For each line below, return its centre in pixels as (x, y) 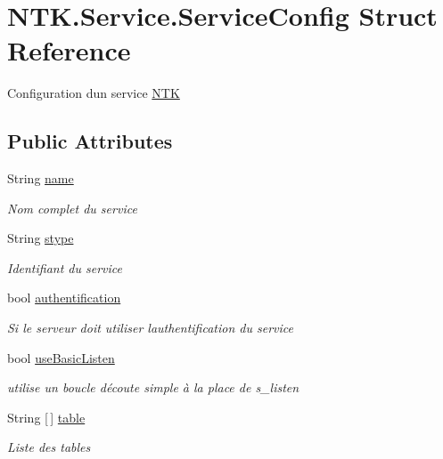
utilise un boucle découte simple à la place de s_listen (153, 387)
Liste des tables (49, 447)
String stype (41, 238)
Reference (69, 50)
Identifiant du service (65, 267)
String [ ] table (46, 417)
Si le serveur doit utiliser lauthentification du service (151, 328)
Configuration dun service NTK (94, 93)
